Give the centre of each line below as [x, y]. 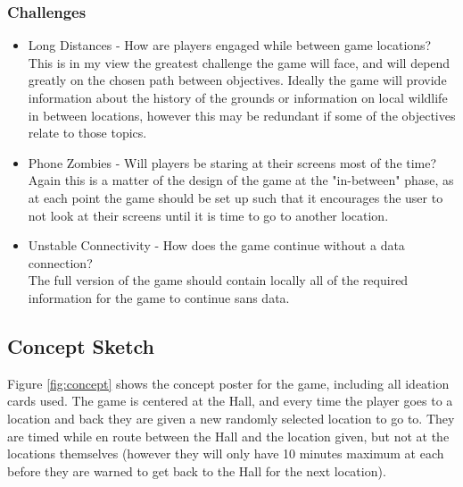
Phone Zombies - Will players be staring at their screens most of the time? [232, 162]
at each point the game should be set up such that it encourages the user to [236, 197]
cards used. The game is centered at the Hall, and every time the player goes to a [230, 401]
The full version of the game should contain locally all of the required [218, 280]
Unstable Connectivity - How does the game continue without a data [216, 245]
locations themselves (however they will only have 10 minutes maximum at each [226, 453]
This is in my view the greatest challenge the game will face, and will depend [239, 62]
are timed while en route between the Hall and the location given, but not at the [228, 436]
